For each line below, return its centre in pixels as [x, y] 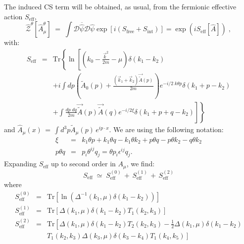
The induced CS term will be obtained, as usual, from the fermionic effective [120, 6]
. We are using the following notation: [166, 129]
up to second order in [83, 164]
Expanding [20, 164]
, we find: [141, 164]
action [13, 16]
